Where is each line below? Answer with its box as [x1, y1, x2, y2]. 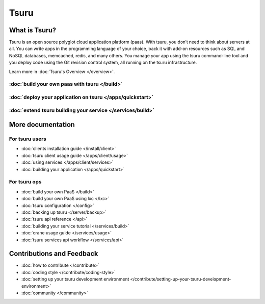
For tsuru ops [9, 178, 42, 185]
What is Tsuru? [9, 26, 56, 34]
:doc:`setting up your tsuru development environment [21, 276, 130, 282]
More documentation [9, 121, 75, 129]
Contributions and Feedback [9, 250, 98, 258]
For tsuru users [9, 135, 47, 142]
